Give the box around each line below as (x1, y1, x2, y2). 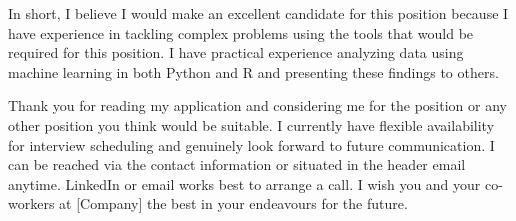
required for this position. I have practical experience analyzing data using (8, 42, 464, 63)
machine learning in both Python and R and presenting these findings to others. (8, 61, 499, 82)
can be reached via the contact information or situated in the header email (8, 154, 466, 175)
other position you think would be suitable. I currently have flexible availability (8, 114, 495, 135)
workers (8, 193, 55, 214)
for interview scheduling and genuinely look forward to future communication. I (8, 134, 495, 155)
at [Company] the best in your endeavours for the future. (59, 193, 408, 214)
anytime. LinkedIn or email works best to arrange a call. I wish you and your (8, 173, 481, 194)
